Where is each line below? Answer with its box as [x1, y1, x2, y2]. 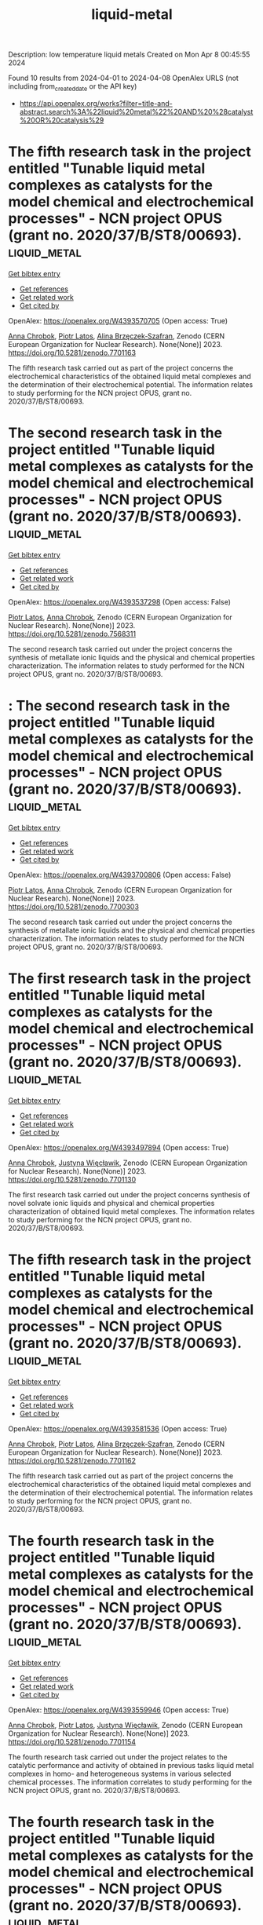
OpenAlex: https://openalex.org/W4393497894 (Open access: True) [8, 1142, 229, 1152]
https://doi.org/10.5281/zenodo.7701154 [8, 1737, 136, 1746]
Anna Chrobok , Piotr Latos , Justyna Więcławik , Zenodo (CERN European [8, 1720, 243, 1730]
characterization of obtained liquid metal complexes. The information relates [8, 1207, 255, 1216]
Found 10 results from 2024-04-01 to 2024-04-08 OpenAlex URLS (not [8, 73, 239, 83]
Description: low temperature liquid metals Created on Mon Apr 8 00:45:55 [8, 49, 250, 60]
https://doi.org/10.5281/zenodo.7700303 [8, 901, 140, 911]
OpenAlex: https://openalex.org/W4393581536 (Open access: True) [8, 1423, 228, 1434]
